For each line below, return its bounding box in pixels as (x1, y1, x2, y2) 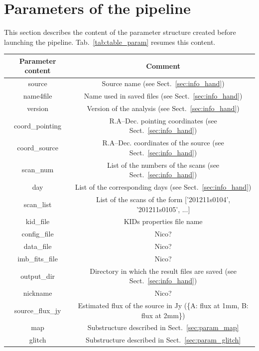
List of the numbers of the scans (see (107, 159, 220, 170)
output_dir (20, 270, 55, 281)
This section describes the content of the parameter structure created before (4, 27, 236, 37)
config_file (21, 229, 54, 239)
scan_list (23, 199, 52, 209)
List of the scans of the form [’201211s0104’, (96, 194, 231, 204)
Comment (146, 60, 180, 71)
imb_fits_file (17, 253, 58, 263)
